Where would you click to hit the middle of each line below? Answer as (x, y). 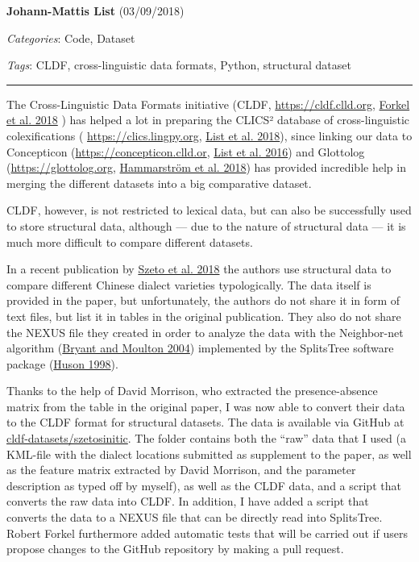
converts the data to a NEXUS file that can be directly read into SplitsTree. (195, 517)
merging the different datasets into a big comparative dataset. (159, 183)
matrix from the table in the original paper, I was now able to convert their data (206, 406)
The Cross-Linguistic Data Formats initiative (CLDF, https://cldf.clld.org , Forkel (208, 104)
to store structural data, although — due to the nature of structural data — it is (206, 225)
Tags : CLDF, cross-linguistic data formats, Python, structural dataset (179, 65)
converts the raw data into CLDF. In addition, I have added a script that (188, 501)
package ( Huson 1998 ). (62, 363)
